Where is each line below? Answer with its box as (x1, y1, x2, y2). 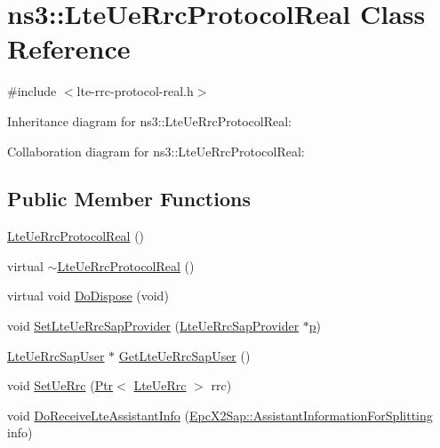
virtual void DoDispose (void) (7, 286, 169, 305)
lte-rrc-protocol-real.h (76, 82, 194, 100)
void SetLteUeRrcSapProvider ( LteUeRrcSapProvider (7, 316, 300, 335)
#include (7, 82, 57, 100)
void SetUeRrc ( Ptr (7, 376, 114, 395)
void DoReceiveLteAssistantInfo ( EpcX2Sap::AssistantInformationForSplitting (7, 405, 433, 424)
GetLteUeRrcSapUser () (118, 346, 251, 364)
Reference (7, 30, 131, 67)
